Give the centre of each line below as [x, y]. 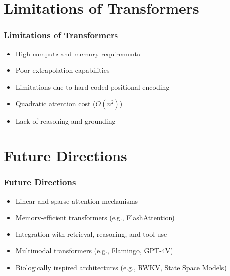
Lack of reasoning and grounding [65, 121]
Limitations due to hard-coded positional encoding [92, 86]
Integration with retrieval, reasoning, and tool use [91, 234]
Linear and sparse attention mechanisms [77, 200]
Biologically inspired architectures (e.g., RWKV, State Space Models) [121, 267]
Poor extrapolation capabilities [62, 70]
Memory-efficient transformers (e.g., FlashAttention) [95, 217]
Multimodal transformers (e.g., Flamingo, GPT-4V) [94, 250]
